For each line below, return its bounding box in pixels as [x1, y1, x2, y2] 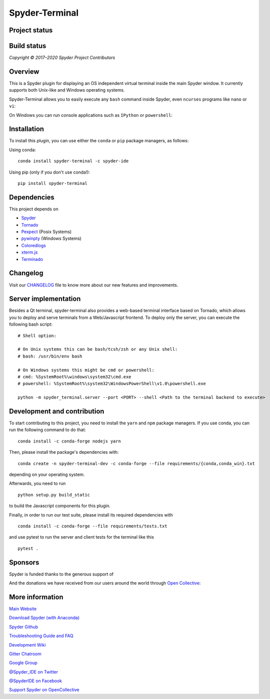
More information [9, 593, 64, 601]
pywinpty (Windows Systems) [21, 235, 82, 241]
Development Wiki [9, 642, 46, 647]
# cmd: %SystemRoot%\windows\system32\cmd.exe [18, 374, 132, 380]
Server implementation [9, 295, 81, 303]
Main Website [9, 606, 37, 612]
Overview [9, 67, 40, 76]
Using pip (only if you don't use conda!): [9, 169, 90, 175]
